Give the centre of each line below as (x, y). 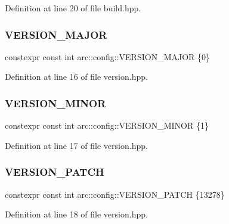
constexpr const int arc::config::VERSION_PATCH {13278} (115, 194)
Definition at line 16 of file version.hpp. (76, 77)
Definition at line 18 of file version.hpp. (76, 214)
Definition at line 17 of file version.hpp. (76, 145)
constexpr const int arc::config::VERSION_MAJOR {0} (108, 56)
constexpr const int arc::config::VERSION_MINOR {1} (107, 125)
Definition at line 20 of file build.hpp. (73, 8)
